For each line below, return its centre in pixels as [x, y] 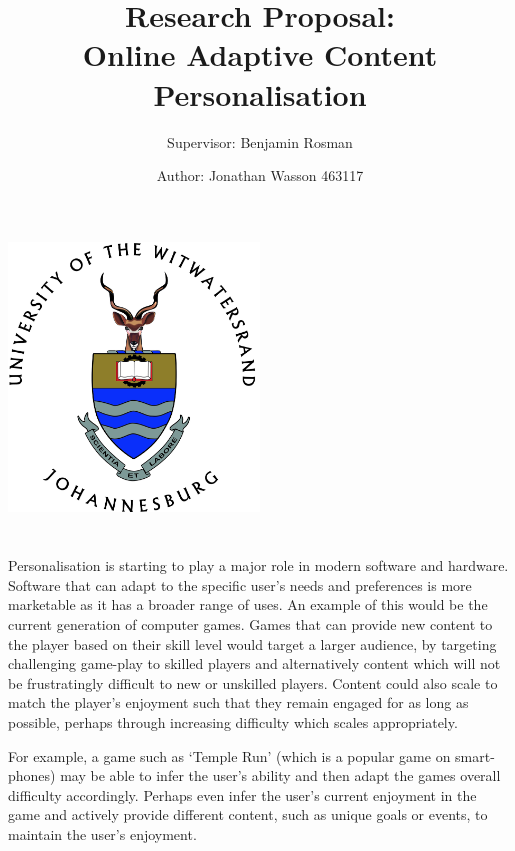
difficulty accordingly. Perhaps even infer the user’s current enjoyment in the [242, 794]
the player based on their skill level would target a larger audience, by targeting [252, 643]
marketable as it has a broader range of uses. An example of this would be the [248, 604]
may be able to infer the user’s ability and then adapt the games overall [280, 775]
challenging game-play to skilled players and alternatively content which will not [254, 663]
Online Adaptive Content [260, 54]
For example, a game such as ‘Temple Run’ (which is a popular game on [229, 755]
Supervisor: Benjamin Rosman [260, 141]
